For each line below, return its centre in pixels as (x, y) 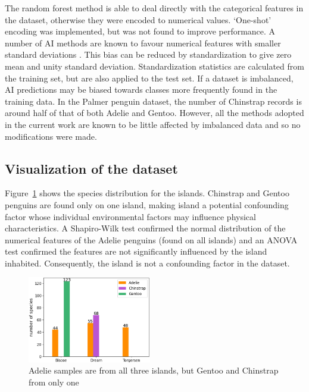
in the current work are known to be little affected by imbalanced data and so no (153, 124)
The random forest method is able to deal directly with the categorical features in (154, 8)
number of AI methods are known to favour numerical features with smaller (143, 43)
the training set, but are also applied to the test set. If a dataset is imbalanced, (149, 78)
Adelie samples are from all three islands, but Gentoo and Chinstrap (154, 370)
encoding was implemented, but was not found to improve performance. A (140, 31)
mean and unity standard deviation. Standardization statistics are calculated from (154, 66)
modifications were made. (51, 136)
